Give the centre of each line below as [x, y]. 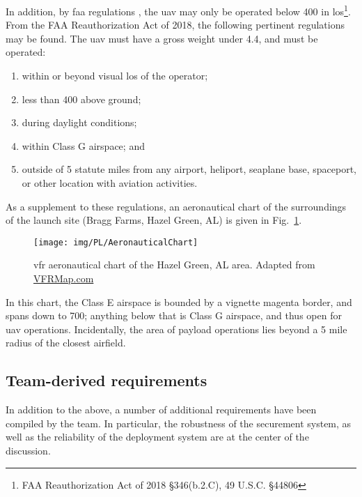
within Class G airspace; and [83, 145]
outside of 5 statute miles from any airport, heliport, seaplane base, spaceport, [189, 169]
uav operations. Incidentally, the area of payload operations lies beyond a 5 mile [176, 329]
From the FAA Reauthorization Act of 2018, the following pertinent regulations [175, 25]
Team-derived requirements [107, 380]
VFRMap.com [64, 278]
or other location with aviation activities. [110, 183]
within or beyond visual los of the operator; [115, 76]
